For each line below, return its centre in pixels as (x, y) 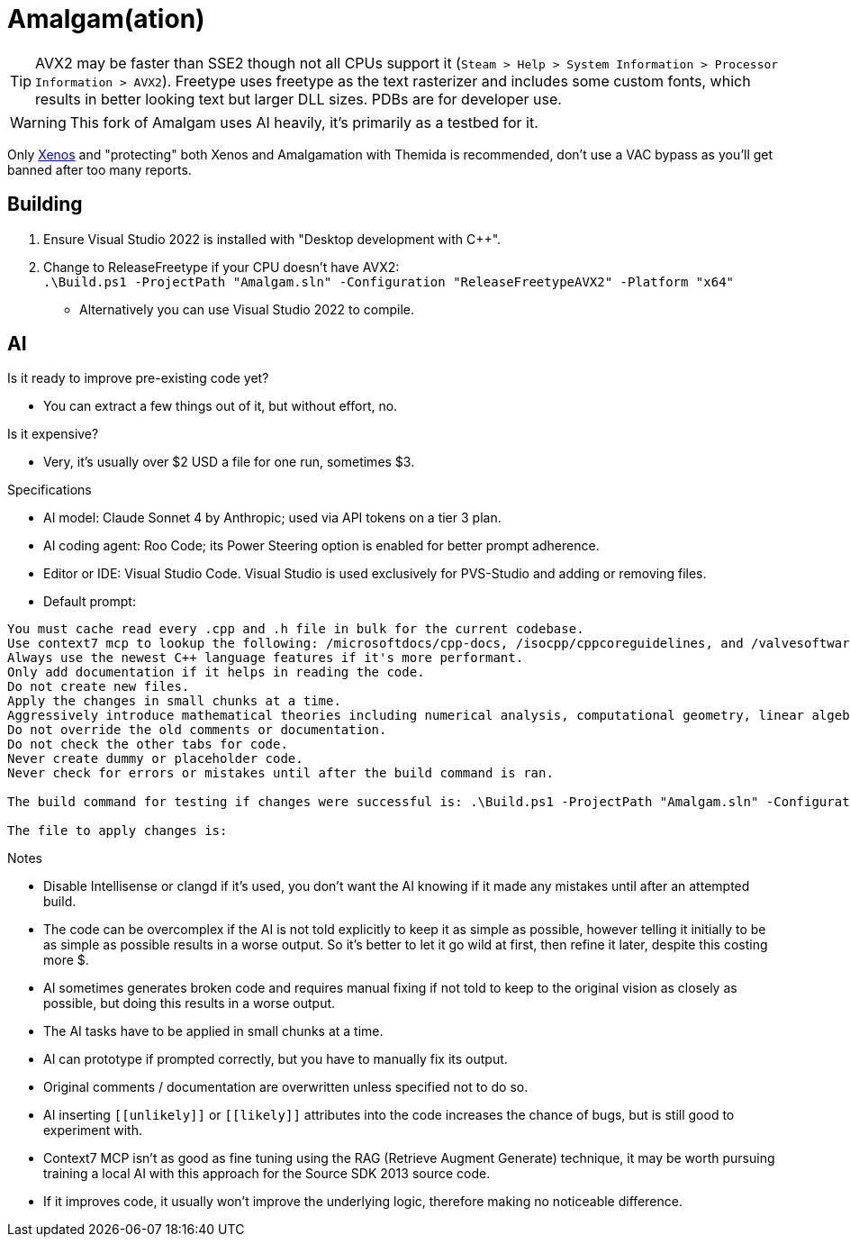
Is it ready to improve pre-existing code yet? (138, 378)
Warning (38, 122)
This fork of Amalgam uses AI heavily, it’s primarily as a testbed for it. (304, 122)
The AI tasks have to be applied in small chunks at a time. (213, 1031)
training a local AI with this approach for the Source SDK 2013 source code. (267, 1174)
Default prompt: (90, 602)
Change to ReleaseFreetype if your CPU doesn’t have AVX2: (222, 267)
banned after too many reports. (99, 169)
